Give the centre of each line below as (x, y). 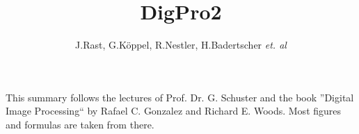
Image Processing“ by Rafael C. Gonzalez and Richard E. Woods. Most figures (174, 111)
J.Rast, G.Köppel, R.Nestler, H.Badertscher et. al (181, 45)
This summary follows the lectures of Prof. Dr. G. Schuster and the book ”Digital (180, 97)
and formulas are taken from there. (80, 124)
